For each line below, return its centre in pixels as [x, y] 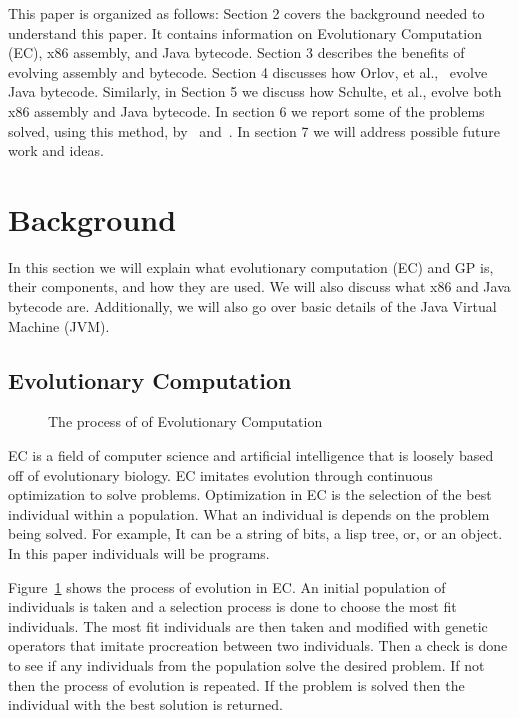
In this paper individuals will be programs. [139, 553]
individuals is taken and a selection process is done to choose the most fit [232, 606]
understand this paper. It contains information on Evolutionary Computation [245, 32]
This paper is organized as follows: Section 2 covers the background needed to [246, 13]
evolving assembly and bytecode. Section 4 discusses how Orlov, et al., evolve [248, 71]
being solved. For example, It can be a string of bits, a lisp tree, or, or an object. [255, 533]
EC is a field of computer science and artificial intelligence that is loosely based [251, 455]
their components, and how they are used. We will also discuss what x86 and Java [259, 286]
